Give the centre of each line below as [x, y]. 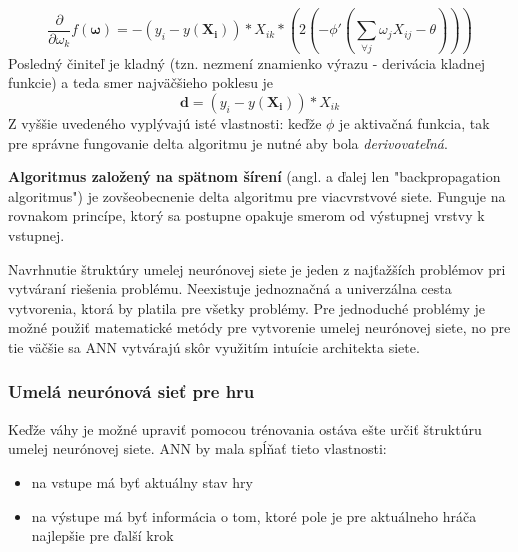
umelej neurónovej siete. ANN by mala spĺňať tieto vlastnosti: [197, 448]
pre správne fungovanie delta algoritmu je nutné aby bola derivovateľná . [228, 142]
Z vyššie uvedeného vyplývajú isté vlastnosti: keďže [165, 123]
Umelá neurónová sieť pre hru [131, 391]
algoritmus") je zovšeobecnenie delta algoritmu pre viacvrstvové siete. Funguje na [257, 195]
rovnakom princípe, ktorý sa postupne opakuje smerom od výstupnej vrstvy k [246, 215]
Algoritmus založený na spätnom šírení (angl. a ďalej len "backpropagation [254, 176]
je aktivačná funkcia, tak [414, 123]
